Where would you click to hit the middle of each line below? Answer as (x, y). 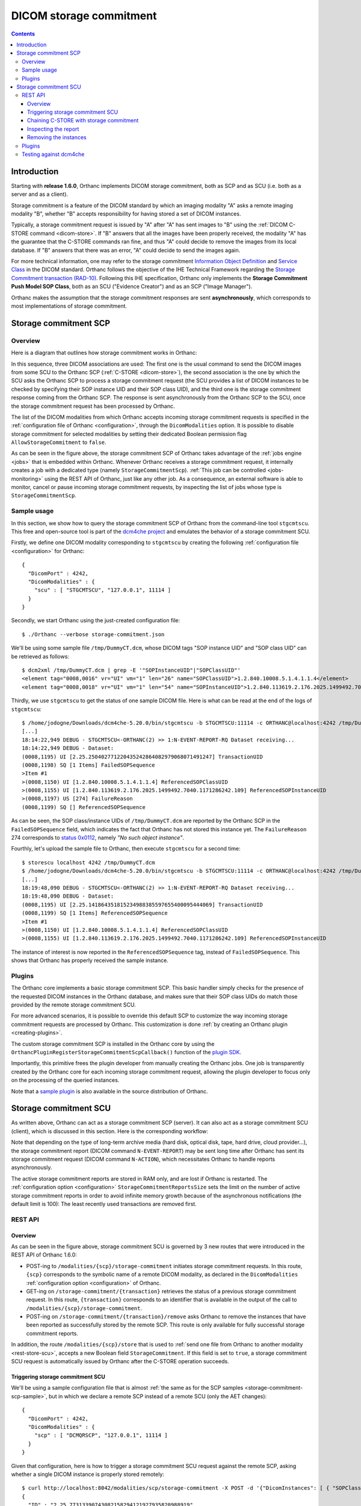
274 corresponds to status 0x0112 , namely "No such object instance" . (98, 838)
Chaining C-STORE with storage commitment (83, 120)
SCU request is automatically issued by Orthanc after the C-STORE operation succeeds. (120, 1361)
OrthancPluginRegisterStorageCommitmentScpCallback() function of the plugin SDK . (126, 1052)
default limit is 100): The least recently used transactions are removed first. (104, 1204)
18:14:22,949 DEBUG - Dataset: (68, 748)
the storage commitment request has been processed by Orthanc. (93, 406)
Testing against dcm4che (53, 154)
